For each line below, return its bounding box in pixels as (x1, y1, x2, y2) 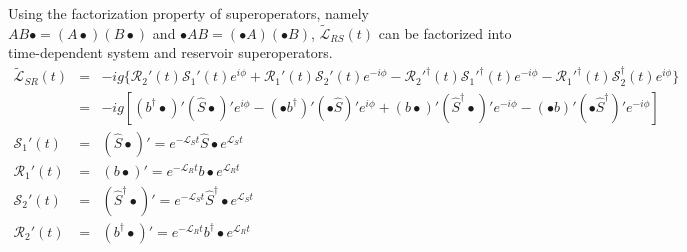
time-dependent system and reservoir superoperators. (8, 42, 333, 63)
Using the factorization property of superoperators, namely (8, 3, 370, 23)
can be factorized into (378, 22, 512, 43)
